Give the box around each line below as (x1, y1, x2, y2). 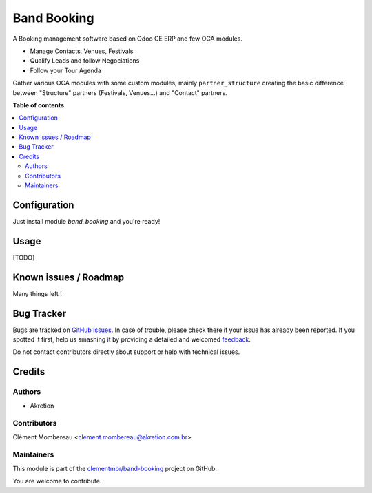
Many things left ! (12, 289, 62, 297)
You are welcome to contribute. (12, 477, 102, 485)
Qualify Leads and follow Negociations (30, 56, 140, 65)
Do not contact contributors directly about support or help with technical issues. (12, 348, 240, 356)
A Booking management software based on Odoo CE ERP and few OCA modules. (12, 34, 242, 43)
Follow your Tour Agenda (30, 66, 101, 74)
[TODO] (12, 253, 35, 262)
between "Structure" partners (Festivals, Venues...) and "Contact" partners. (12, 88, 227, 96)
